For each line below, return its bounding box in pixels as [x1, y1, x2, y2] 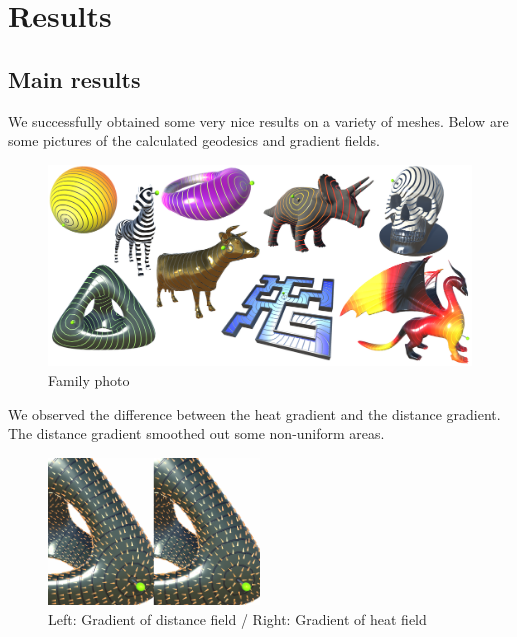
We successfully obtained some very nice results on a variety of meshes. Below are [8, 110, 509, 131]
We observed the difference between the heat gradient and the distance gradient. [8, 403, 501, 424]
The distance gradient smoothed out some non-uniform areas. [8, 423, 385, 444]
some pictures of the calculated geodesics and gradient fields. [8, 130, 380, 151]
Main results [8, 63, 141, 94]
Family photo [48, 370, 130, 390]
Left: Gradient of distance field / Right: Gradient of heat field [48, 608, 427, 629]
